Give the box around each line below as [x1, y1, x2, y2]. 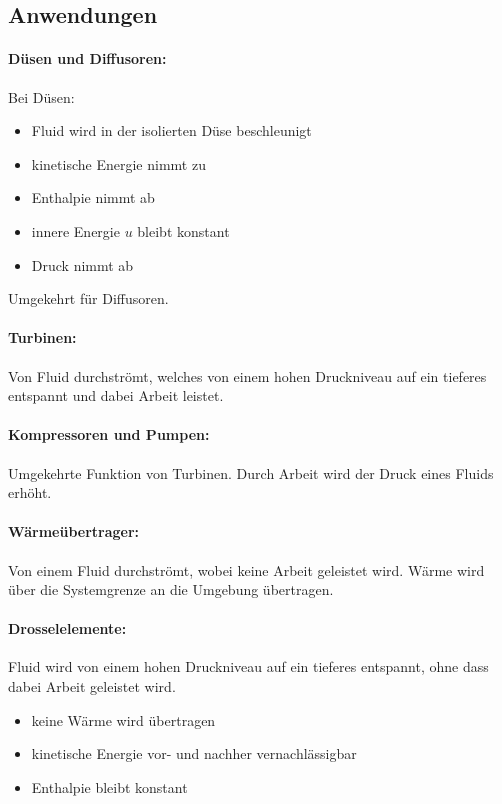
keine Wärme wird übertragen [31, 709, 216, 730]
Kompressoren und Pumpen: [8, 424, 210, 445]
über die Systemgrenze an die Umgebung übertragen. [8, 579, 334, 600]
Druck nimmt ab [31, 254, 134, 275]
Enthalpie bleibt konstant [31, 776, 188, 797]
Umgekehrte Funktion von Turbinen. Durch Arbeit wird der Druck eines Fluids [8, 462, 494, 483]
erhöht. [8, 482, 52, 503]
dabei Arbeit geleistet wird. [8, 676, 176, 697]
